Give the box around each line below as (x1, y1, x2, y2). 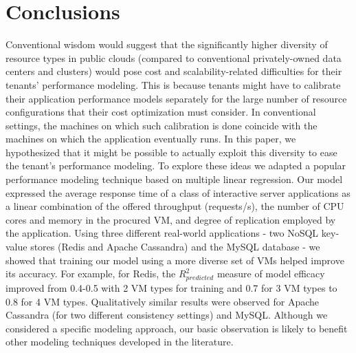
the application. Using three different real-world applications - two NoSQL (5, 226, 319, 240)
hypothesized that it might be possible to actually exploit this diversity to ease (5, 145, 337, 159)
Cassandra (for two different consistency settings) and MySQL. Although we (5, 308, 328, 322)
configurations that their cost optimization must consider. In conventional (5, 105, 316, 119)
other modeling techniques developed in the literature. (5, 334, 234, 349)
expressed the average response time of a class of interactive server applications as (5, 185, 351, 200)
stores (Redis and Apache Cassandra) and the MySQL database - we (30, 239, 320, 254)
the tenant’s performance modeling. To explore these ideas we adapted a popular (5, 158, 346, 173)
